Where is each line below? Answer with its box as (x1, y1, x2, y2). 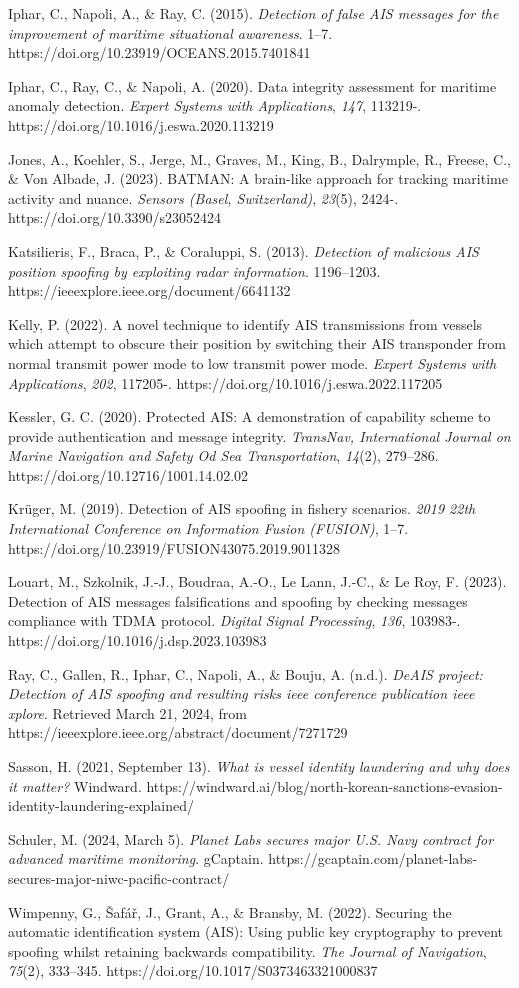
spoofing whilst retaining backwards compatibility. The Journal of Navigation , (8, 940, 487, 961)
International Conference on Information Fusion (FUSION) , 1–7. (8, 518, 409, 539)
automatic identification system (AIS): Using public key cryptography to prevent (8, 921, 504, 942)
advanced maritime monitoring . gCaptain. (8, 848, 264, 869)
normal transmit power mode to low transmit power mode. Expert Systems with (8, 352, 497, 373)
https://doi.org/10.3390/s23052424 (8, 207, 221, 228)
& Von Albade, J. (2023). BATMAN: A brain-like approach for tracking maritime (8, 168, 508, 189)
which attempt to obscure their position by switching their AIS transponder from (8, 333, 506, 354)
